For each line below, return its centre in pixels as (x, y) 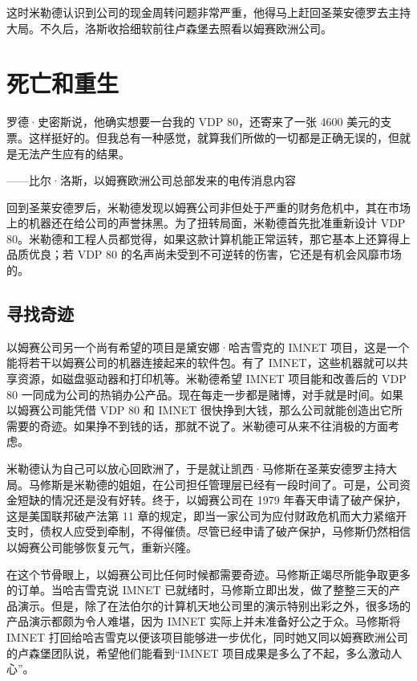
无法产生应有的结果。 (73, 153)
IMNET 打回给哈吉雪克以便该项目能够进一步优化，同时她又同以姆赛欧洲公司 (207, 636)
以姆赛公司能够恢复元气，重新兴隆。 (102, 546)
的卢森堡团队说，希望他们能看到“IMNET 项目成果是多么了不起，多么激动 (199, 652)
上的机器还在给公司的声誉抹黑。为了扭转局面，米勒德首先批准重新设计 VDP (206, 223)
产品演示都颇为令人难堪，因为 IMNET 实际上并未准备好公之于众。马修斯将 (204, 621)
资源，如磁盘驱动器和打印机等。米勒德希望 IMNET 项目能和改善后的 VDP (212, 379)
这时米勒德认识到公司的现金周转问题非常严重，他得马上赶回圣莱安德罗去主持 (208, 12)
